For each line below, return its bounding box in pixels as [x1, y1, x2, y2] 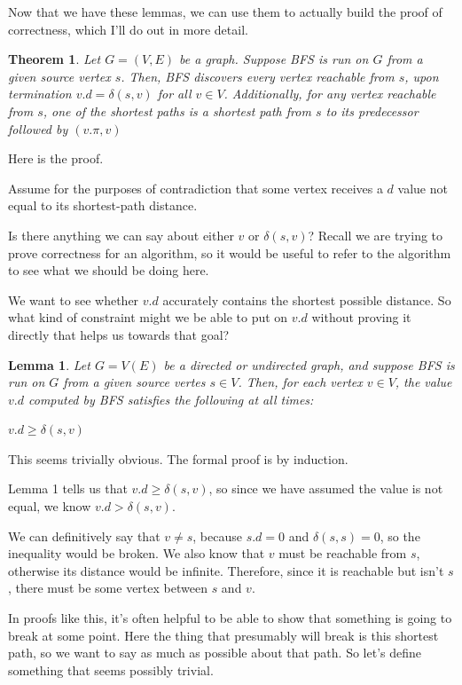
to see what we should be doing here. [8, 261, 209, 280]
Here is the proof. [8, 149, 104, 168]
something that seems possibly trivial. [8, 660, 214, 679]
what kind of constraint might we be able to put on [8, 308, 288, 327]
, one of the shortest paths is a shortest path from [43, 101, 311, 120]
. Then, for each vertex [238, 373, 363, 391]
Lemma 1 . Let [8, 355, 90, 374]
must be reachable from [278, 544, 407, 563]
